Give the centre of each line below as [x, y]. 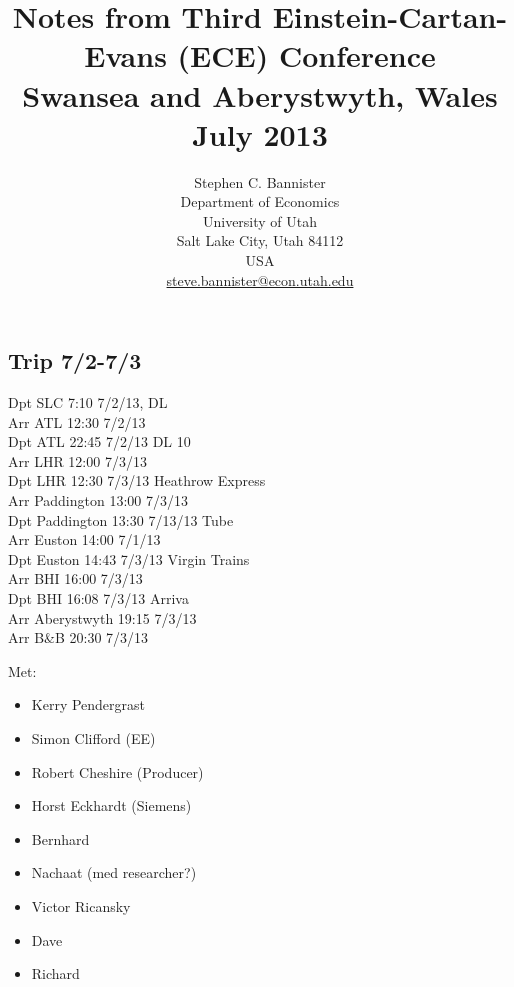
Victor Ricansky [81, 905]
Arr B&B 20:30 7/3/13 [78, 637]
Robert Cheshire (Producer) [117, 771]
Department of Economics [260, 201]
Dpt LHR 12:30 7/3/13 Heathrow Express [137, 480]
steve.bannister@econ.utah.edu [260, 279]
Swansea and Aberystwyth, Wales [260, 94]
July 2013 [260, 133]
